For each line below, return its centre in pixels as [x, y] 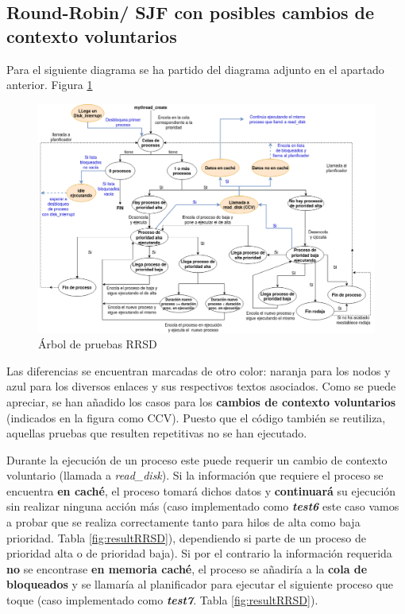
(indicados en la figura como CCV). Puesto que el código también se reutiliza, [196, 417]
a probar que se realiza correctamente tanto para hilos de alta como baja [183, 522]
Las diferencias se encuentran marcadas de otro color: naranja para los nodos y [199, 370]
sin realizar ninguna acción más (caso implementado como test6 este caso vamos [203, 506]
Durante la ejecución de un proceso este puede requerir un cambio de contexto [197, 459]
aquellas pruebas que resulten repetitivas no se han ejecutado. [157, 433]
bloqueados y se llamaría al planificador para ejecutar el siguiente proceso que [200, 584]
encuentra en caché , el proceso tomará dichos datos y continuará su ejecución [201, 490]
